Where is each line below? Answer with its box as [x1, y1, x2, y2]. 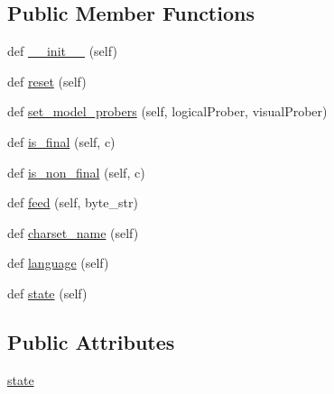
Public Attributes [7, 327, 175, 355]
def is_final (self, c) [7, 132, 116, 151]
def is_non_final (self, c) [7, 162, 145, 181]
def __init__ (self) [7, 41, 117, 60]
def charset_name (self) [7, 223, 139, 242]
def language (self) [7, 253, 109, 272]
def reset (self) [7, 71, 87, 90]
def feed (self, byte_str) [7, 193, 138, 212]
